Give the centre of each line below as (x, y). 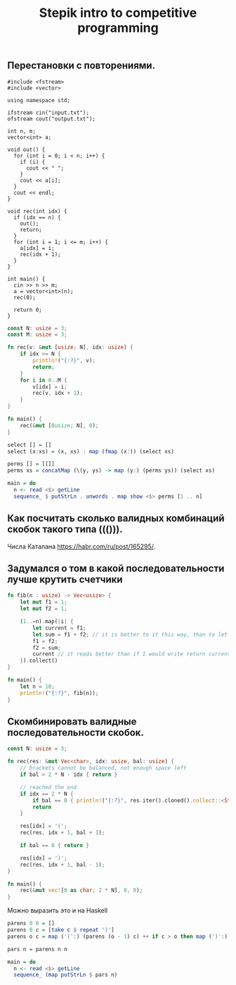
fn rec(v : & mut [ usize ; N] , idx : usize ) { (70, 347)
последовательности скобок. (76, 733)
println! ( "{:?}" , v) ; (64, 360)
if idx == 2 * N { (47, 793)
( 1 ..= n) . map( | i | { (47, 622)
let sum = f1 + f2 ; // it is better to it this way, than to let (130, 634)
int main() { (26, 279)
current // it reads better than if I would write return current (132, 654)
